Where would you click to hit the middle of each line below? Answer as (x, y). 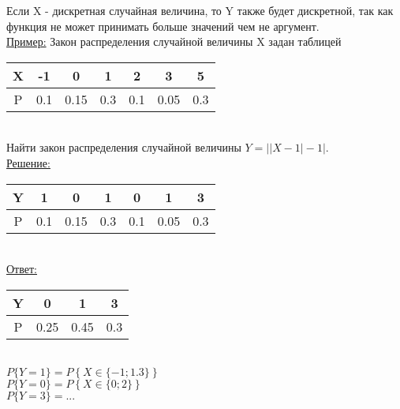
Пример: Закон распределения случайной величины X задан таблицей (174, 41)
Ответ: (22, 269)
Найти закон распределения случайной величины (124, 147)
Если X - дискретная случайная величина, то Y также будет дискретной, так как (200, 10)
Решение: (28, 162)
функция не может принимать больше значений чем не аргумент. (163, 26)
